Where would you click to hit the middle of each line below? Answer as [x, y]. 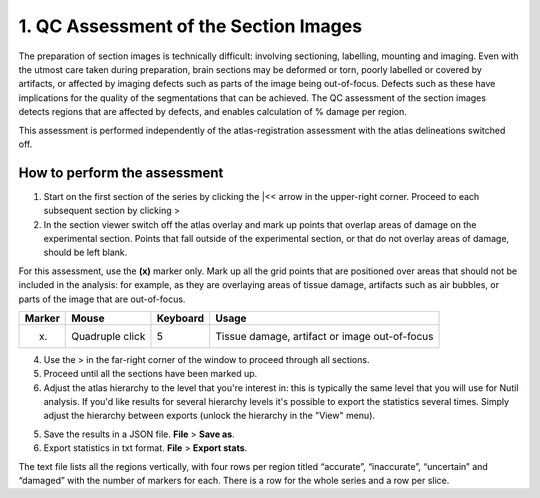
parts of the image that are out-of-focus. [102, 299]
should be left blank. [85, 252]
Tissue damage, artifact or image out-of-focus [324, 336]
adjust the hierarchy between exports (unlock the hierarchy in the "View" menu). [209, 416]
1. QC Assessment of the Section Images [190, 26]
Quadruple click [108, 336]
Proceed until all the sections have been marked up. [150, 374]
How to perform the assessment [121, 172]
